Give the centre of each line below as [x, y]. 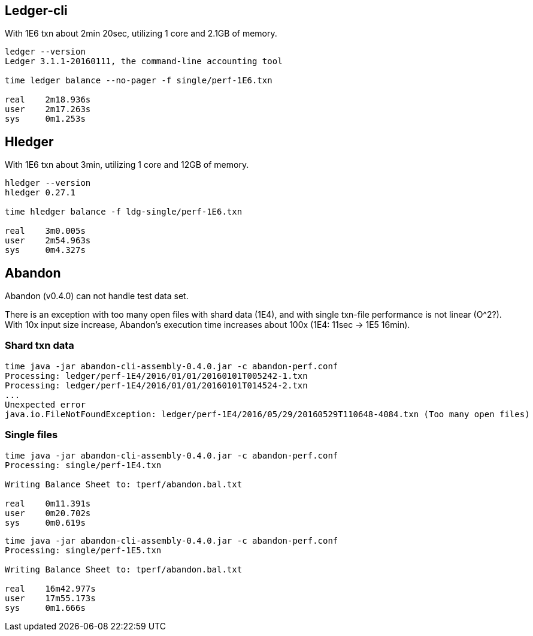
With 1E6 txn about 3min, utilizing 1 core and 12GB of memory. [127, 165]
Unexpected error [45, 404]
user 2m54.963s [48, 241]
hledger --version [48, 183]
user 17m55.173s [50, 598]
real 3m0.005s [45, 231]
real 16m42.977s [50, 588]
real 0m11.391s [48, 503]
